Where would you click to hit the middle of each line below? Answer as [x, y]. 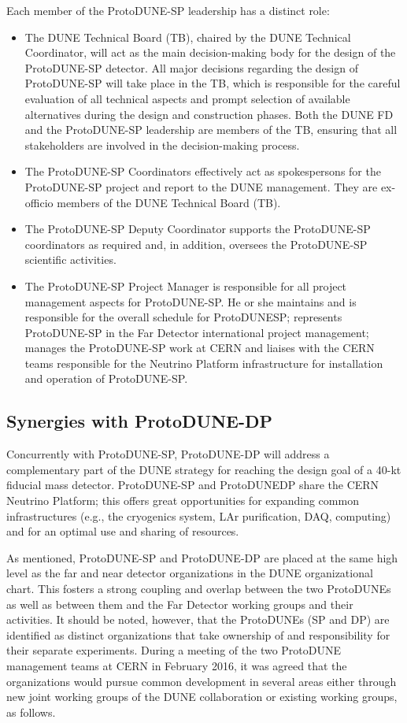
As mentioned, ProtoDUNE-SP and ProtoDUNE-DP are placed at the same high [202, 557]
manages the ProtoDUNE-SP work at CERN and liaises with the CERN [200, 348]
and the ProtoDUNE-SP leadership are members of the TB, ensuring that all [211, 130]
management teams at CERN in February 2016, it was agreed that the [177, 665]
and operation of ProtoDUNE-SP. [106, 378]
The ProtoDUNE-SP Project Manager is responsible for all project [186, 285]
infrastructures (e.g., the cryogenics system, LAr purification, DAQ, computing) [199, 515]
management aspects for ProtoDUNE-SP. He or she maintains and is [191, 301]
